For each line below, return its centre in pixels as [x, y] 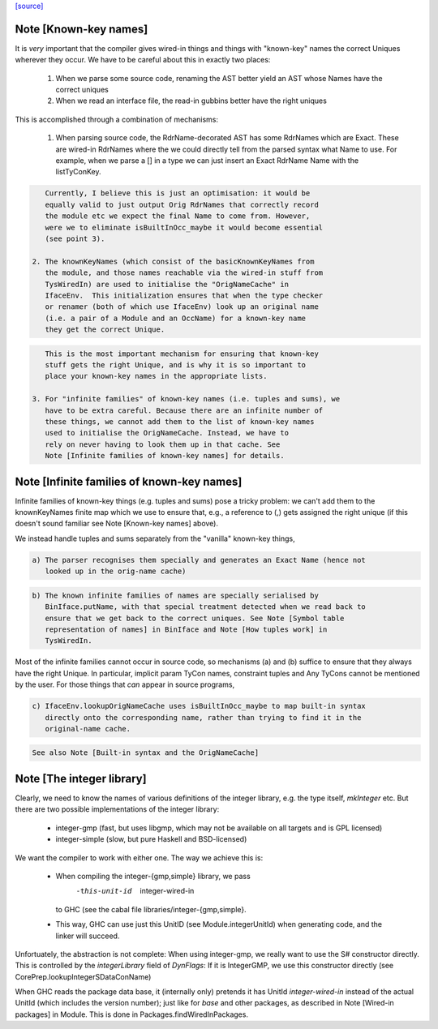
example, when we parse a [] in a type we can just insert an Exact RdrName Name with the [207, 161]
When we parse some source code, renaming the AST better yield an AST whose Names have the [219, 78]
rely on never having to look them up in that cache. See [163, 444]
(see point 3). [75, 238]
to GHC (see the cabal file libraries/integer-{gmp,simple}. [151, 909]
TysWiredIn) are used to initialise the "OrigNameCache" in [167, 284]
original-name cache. [88, 729]
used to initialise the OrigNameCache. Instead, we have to [167, 433]
